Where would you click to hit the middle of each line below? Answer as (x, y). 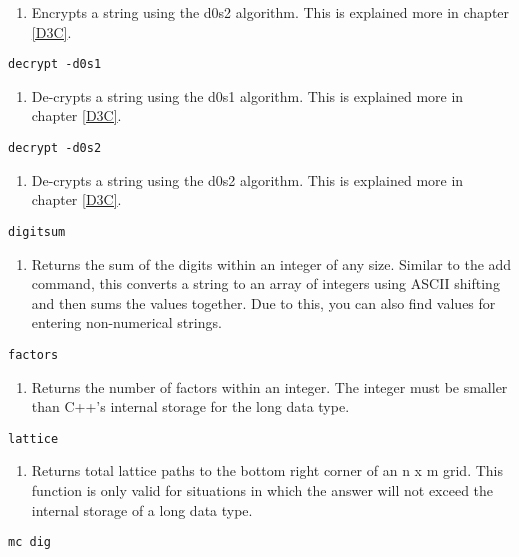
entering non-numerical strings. (126, 322)
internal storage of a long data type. (142, 509)
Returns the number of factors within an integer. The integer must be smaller (269, 386)
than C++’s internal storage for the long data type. (190, 406)
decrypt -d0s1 (55, 64)
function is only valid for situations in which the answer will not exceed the (262, 490)
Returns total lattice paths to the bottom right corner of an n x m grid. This (267, 470)
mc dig (29, 542)
